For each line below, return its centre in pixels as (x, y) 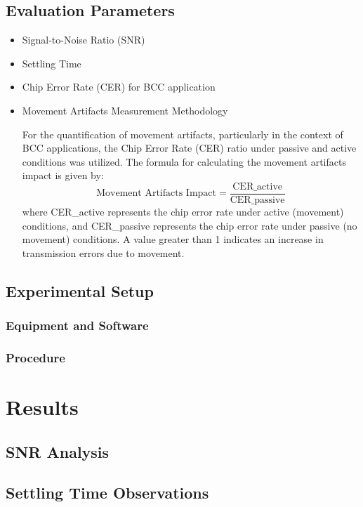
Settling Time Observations (107, 493)
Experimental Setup (80, 290)
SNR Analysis (58, 451)
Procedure (35, 357)
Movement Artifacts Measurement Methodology (125, 110)
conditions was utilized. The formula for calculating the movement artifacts (184, 161)
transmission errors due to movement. (103, 252)
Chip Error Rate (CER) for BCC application (119, 87)
